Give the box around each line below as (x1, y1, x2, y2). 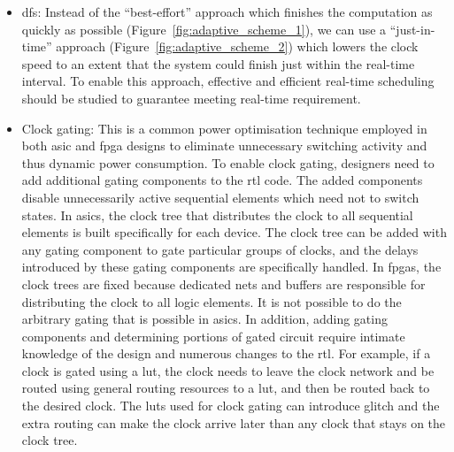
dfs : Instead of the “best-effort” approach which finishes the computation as (21, 3, 433, 20)
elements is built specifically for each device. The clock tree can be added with (21, 223, 447, 241)
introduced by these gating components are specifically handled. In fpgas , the (21, 257, 442, 276)
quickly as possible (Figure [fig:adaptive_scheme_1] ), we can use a (21, 19, 387, 38)
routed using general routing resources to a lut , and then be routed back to (21, 379, 430, 397)
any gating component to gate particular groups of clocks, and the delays (21, 240, 419, 258)
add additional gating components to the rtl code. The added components (21, 171, 423, 189)
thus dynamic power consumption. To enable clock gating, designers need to (21, 153, 435, 172)
